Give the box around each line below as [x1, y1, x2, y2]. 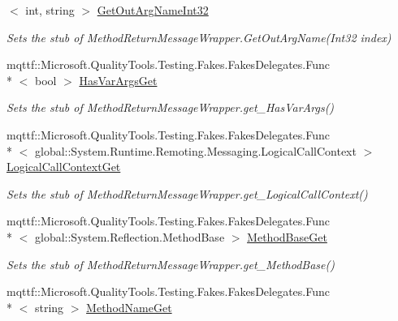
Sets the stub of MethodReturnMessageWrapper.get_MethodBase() [6, 255, 335, 272]
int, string [25, 2, 75, 18]
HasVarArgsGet [79, 71, 158, 88]
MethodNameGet [86, 298, 172, 315]
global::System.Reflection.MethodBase [34, 228, 225, 245]
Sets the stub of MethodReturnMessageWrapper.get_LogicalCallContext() [6, 185, 368, 202]
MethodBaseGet [247, 228, 327, 245]
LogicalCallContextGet [6, 158, 121, 175]
